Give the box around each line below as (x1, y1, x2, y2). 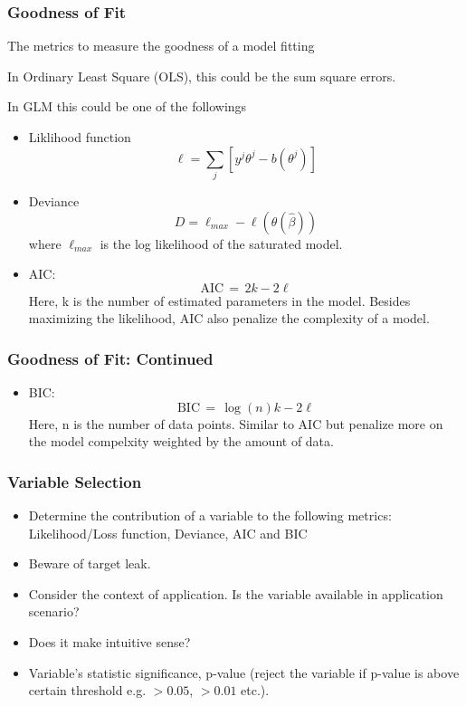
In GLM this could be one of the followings (7, 97, 247, 116)
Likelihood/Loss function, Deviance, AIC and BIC (28, 523, 308, 542)
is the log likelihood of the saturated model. (100, 234, 343, 253)
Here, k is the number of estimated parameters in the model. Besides (28, 291, 411, 310)
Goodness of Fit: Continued (7, 347, 214, 369)
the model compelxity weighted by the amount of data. (28, 432, 334, 451)
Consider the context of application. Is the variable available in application (28, 584, 443, 603)
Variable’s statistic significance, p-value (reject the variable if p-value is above (28, 663, 460, 682)
